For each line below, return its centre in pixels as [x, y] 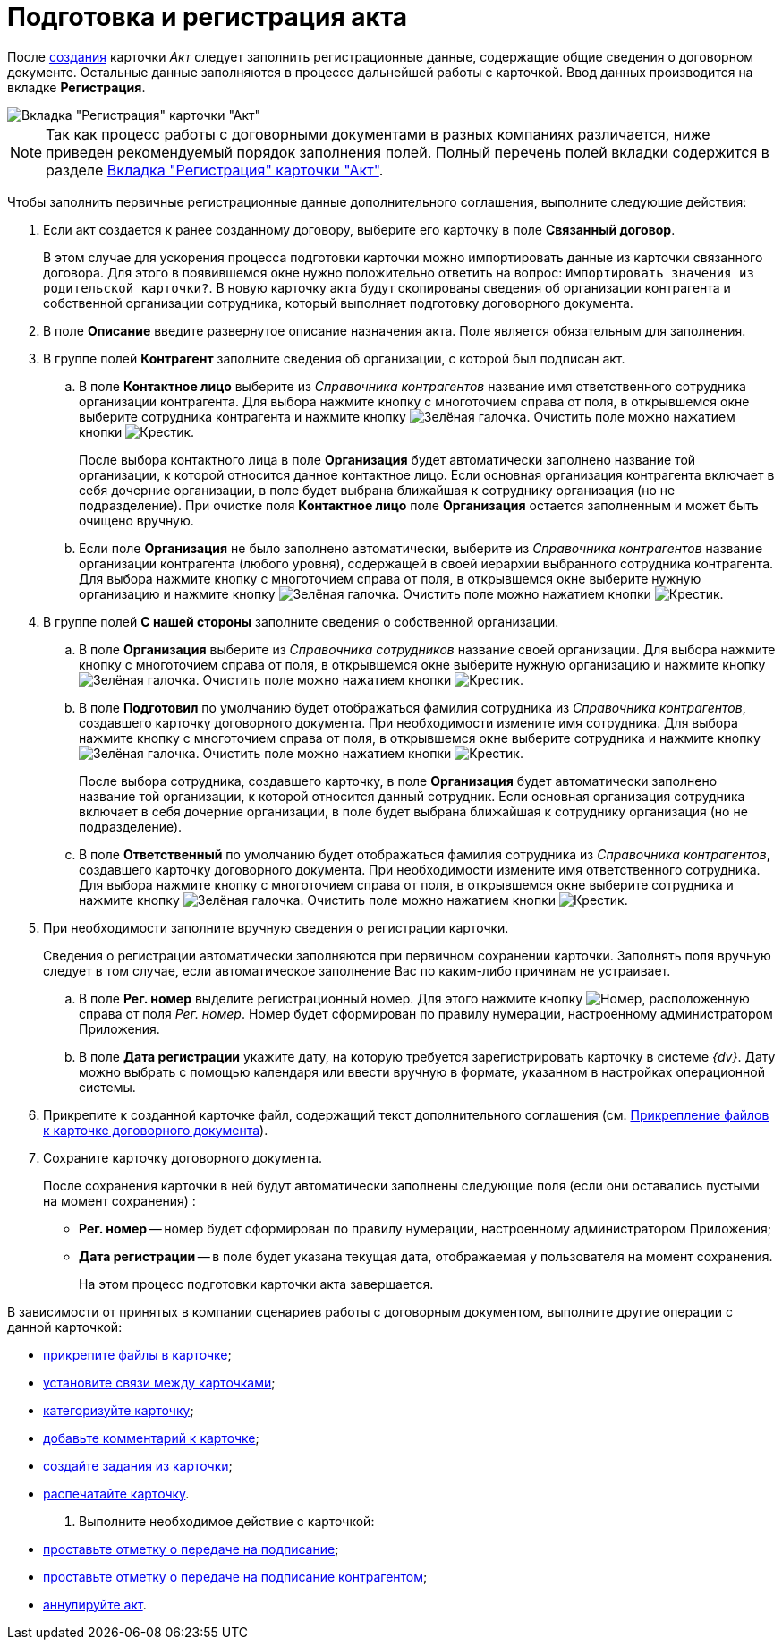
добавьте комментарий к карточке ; [151, 1438]
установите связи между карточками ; [159, 1382]
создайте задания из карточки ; [138, 1465]
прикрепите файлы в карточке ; [137, 1354]
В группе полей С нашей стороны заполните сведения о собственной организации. [301, 621]
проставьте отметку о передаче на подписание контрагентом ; [235, 1576]
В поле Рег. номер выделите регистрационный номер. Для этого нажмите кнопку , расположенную [414, 998]
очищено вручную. [136, 520]
